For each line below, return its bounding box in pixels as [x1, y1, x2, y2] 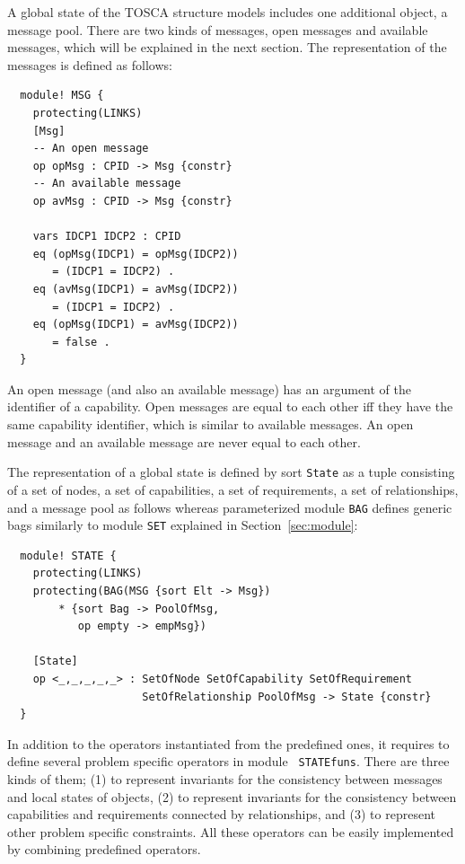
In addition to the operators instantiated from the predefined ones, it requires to [7, 734, 450, 753]
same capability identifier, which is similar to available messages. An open [7, 415, 414, 434]
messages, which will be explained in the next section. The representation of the [7, 38, 447, 57]
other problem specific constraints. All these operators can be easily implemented [7, 822, 454, 841]
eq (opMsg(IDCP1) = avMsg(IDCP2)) [32, 318, 239, 331]
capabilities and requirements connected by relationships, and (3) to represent [7, 805, 435, 824]
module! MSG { [20, 89, 104, 102]
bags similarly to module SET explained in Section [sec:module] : [7, 516, 358, 534]
